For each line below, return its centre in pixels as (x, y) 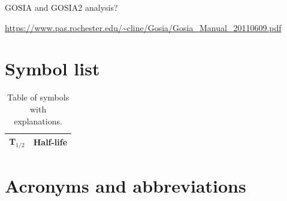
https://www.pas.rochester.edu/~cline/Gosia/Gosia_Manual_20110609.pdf (143, 27)
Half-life (50, 142)
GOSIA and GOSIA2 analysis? (61, 7)
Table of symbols (38, 97)
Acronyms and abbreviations (126, 186)
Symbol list (52, 68)
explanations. (38, 121)
